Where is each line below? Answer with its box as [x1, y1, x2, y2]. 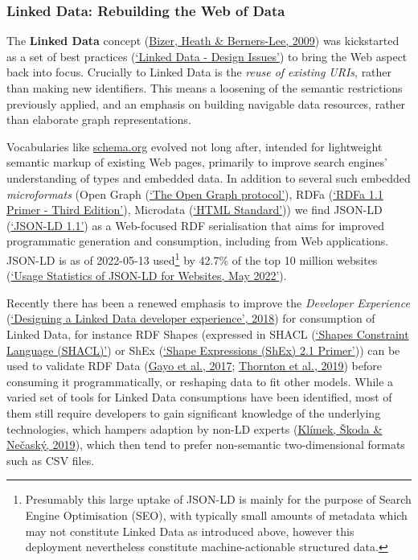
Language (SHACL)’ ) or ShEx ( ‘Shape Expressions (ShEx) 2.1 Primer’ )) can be [6, 341, 400, 358]
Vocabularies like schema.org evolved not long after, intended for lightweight [6, 138, 383, 154]
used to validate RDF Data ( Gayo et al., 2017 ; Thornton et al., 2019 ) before [6, 357, 382, 374]
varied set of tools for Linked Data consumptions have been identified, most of [6, 389, 392, 406]
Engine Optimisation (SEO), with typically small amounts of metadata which [25, 506, 408, 523]
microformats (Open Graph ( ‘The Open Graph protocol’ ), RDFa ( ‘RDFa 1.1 [6, 185, 383, 202]
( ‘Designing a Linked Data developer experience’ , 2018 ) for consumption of [6, 310, 375, 327]
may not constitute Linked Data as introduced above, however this [25, 522, 354, 539]
